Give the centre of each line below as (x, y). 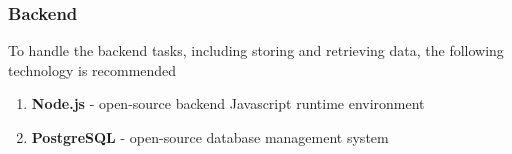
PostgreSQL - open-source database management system (210, 137)
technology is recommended (92, 69)
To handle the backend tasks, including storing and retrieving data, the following (256, 50)
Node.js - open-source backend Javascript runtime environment (228, 103)
